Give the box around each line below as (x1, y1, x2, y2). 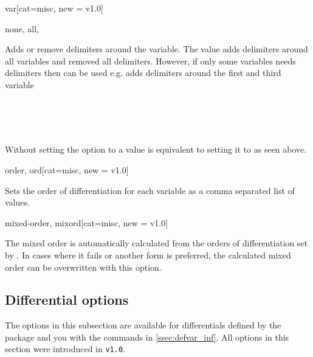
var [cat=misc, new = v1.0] (5, 2, 103, 14)
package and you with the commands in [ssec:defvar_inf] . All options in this (5, 330, 289, 343)
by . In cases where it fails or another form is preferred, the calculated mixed (5, 248, 291, 261)
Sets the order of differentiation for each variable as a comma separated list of (5, 184, 295, 196)
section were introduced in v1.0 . (5, 342, 125, 355)
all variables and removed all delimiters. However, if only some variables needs (5, 54, 296, 67)
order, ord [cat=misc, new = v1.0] (5, 163, 129, 176)
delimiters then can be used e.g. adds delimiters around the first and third (5, 66, 281, 79)
